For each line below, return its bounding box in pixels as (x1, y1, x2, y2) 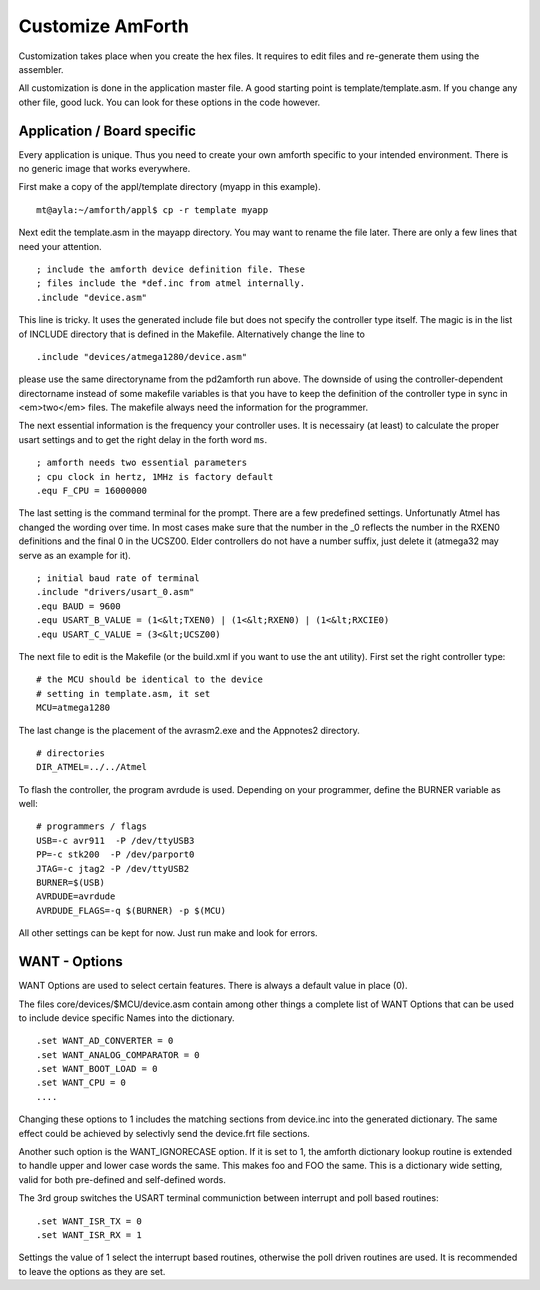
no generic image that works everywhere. (18, 163, 191, 175)
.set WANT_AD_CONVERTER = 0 (36, 1035, 174, 1047)
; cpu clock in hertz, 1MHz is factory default (36, 471, 274, 482)
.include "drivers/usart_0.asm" (36, 586, 195, 598)
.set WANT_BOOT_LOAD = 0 (36, 1063, 158, 1075)
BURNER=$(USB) (36, 877, 105, 889)
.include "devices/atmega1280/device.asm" (36, 351, 248, 362)
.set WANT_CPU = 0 (36, 1077, 127, 1089)
